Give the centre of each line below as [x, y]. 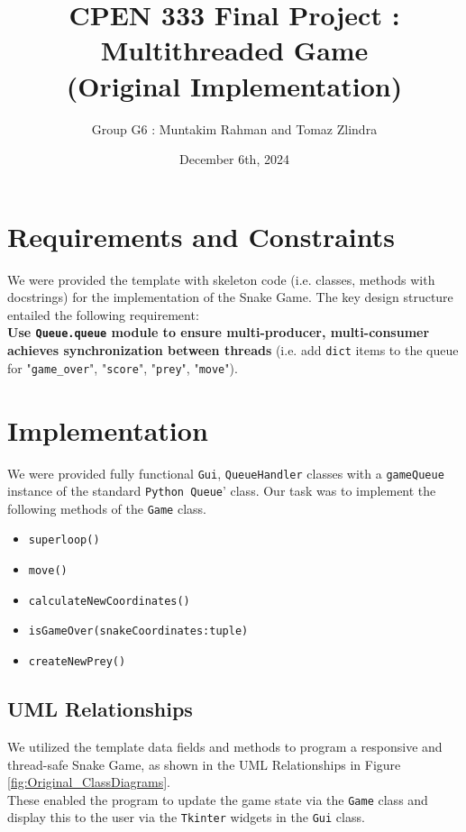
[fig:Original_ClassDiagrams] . [89, 782]
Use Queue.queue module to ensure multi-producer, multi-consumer [219, 332]
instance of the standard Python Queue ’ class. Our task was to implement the [222, 491]
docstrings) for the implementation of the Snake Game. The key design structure [230, 297]
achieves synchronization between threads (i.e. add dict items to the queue [233, 350]
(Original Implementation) [234, 85]
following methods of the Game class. [107, 508]
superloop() [64, 540]
